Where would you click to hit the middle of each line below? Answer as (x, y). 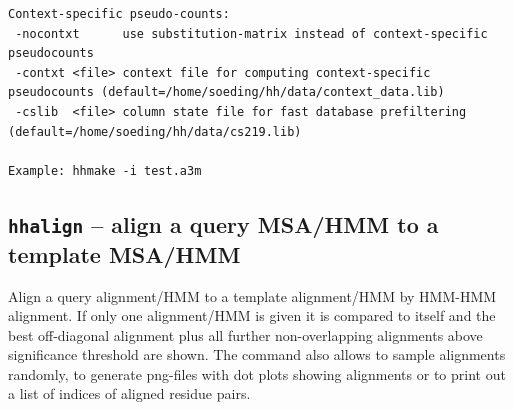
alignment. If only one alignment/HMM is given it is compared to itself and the (252, 315)
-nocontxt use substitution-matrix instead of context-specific (251, 33)
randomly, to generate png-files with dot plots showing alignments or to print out (257, 373)
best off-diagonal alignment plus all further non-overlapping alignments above (245, 334)
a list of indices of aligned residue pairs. (129, 393)
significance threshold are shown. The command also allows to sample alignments (257, 354)
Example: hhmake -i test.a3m (105, 170)
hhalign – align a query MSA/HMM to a (223, 223)
